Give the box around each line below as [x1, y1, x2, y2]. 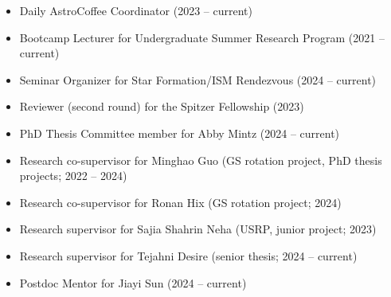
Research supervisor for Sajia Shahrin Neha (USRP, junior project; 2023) [19, 221, 377, 237]
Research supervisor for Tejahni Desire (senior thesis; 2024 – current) [19, 247, 358, 264]
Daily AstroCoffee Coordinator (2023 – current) [19, 2, 252, 18]
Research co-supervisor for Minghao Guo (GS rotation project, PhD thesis [19, 151, 382, 168]
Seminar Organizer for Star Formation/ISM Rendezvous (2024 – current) [19, 71, 377, 88]
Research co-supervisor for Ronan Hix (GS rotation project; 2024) [19, 193, 342, 210]
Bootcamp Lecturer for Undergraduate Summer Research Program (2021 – [19, 29, 385, 45]
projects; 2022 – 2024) [19, 167, 127, 184]
